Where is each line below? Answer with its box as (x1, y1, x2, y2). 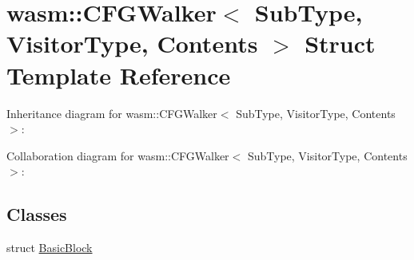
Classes (6, 202, 67, 227)
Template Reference (6, 58, 231, 91)
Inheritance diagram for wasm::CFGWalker (6, 104, 217, 121)
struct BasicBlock (6, 239, 93, 256)
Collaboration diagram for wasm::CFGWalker (6, 147, 229, 163)
